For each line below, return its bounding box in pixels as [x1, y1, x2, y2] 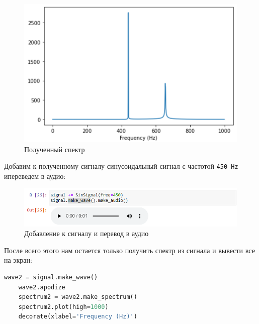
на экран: [4, 255, 32, 265]
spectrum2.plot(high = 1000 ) [18, 303, 109, 310]
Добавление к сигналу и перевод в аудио [24, 228, 149, 239]
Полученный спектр [24, 144, 85, 154]
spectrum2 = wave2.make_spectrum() [18, 293, 137, 301]
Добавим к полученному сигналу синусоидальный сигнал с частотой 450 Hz [4, 161, 238, 171]
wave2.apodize [18, 283, 65, 291]
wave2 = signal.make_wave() [4, 274, 98, 281]
